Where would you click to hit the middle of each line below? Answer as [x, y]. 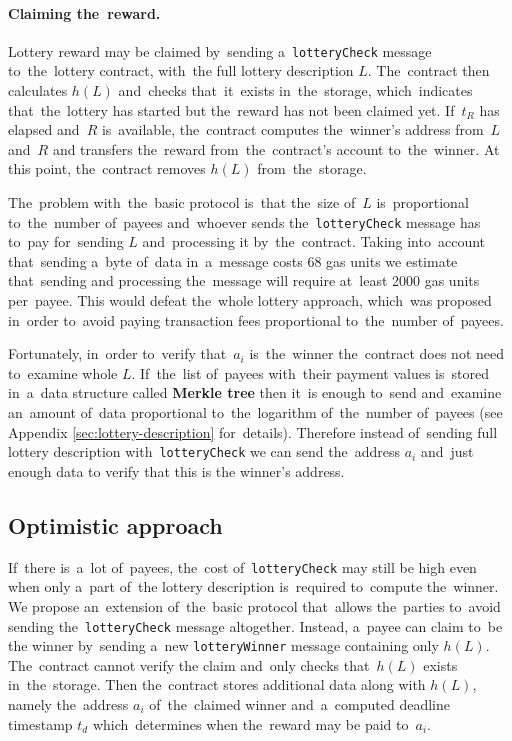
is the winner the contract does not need [377, 353]
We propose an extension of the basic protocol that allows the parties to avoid [254, 605]
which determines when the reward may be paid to [250, 723]
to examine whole [63, 372]
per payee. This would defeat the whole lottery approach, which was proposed [250, 300]
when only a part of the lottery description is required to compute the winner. [253, 586]
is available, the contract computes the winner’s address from [292, 129]
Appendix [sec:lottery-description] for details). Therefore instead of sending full [253, 431]
